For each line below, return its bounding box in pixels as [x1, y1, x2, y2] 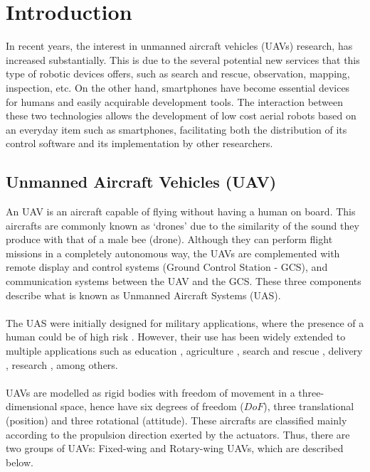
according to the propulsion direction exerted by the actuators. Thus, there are [6, 427, 350, 441]
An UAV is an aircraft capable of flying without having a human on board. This [6, 204, 356, 219]
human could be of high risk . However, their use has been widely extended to [6, 329, 346, 344]
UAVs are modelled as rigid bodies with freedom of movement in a [6, 385, 295, 399]
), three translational [263, 399, 354, 414]
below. [6, 454, 33, 469]
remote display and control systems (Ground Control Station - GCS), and [6, 259, 328, 274]
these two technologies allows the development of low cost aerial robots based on [6, 108, 356, 123]
